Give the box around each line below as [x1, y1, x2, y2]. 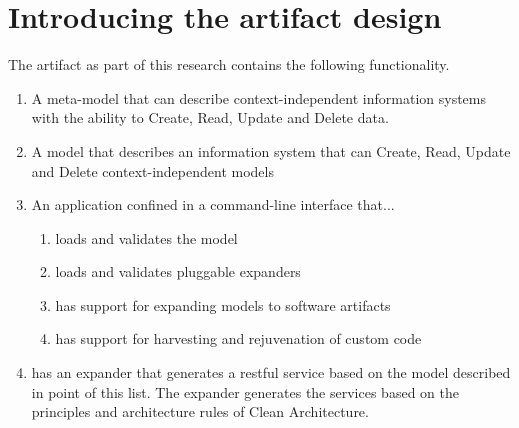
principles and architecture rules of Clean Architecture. [31, 401, 369, 422]
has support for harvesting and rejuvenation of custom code [55, 328, 422, 349]
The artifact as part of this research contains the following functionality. [8, 54, 450, 75]
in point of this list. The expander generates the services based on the [31, 381, 459, 402]
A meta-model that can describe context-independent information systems [31, 87, 486, 108]
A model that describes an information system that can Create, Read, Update [31, 140, 511, 161]
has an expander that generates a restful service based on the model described [31, 362, 511, 383]
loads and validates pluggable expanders [55, 261, 301, 282]
